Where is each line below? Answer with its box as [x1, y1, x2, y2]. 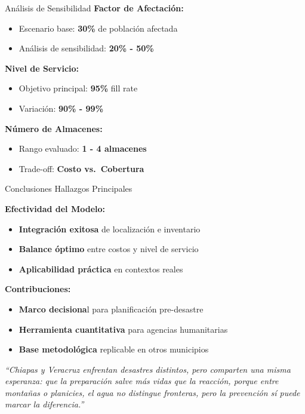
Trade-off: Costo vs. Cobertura [19, 162, 144, 174]
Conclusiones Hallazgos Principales [5, 182, 133, 195]
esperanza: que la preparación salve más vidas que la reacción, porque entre [5, 375, 279, 387]
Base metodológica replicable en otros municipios [19, 343, 209, 355]
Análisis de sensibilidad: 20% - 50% [19, 42, 154, 54]
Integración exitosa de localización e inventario [19, 222, 201, 235]
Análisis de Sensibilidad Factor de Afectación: [5, 2, 184, 14]
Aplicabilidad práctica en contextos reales [19, 262, 183, 275]
